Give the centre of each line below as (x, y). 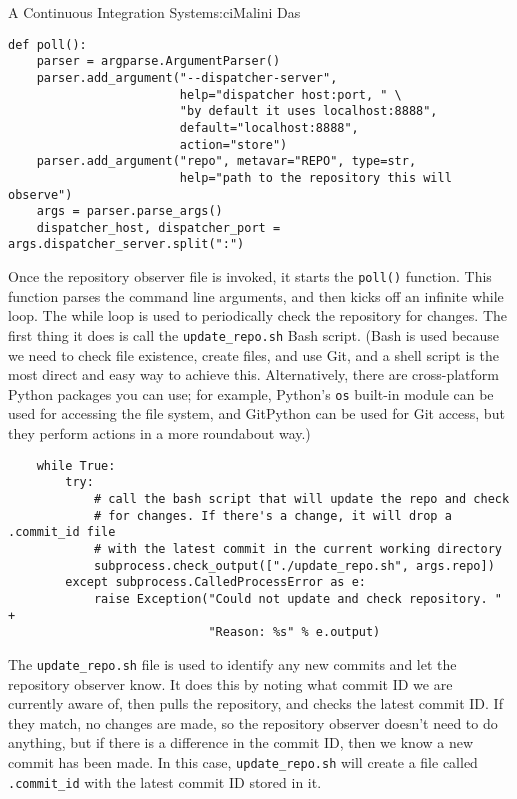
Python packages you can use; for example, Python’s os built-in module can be (251, 393)
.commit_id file (62, 532)
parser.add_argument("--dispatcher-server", (187, 77)
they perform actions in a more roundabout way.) (159, 433)
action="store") (233, 144)
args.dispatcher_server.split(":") (126, 244)
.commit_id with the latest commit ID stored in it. (165, 781)
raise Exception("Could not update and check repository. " (297, 598)
